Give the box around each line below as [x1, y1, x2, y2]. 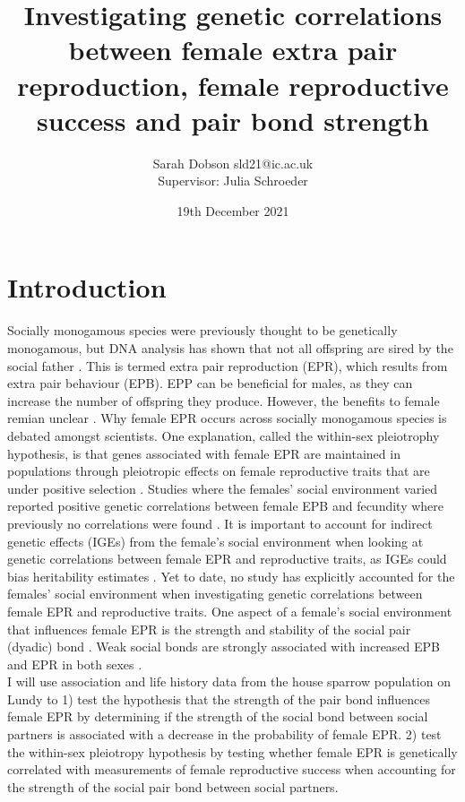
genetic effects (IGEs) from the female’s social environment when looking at [7, 531, 424, 550]
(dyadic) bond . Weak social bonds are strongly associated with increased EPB [7, 637, 441, 656]
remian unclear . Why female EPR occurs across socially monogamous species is [7, 409, 447, 427]
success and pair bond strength [37, 101, 429, 138]
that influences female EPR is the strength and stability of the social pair [7, 619, 411, 638]
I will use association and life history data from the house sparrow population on [7, 672, 451, 691]
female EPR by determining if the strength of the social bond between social [7, 707, 428, 726]
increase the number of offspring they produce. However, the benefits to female [7, 391, 440, 410]
